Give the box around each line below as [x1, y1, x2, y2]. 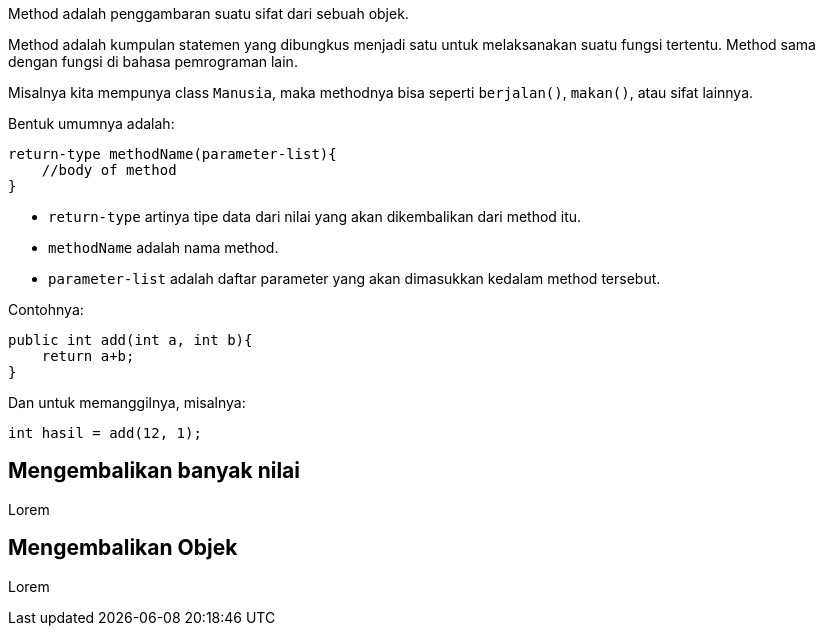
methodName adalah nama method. [48, 239, 279, 256]
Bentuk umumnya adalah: [8, 115, 175, 132]
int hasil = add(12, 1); [8, 425, 202, 441]
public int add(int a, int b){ [8, 332, 253, 348]
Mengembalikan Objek [8, 535, 238, 561]
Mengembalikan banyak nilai [8, 458, 301, 484]
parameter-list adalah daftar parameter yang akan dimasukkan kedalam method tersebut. [48, 270, 661, 287]
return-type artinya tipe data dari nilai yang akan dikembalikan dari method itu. [48, 208, 582, 225]
